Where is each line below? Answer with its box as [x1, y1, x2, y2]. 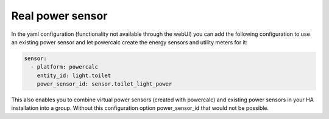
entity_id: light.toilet [37, 72, 111, 79]
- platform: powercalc [30, 64, 99, 70]
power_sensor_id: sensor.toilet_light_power [37, 81, 172, 87]
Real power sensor [11, 9, 108, 22]
